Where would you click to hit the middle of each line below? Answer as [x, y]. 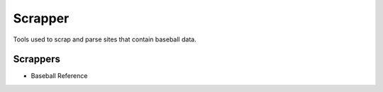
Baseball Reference [59, 76]
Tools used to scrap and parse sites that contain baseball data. [105, 39]
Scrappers [37, 59]
